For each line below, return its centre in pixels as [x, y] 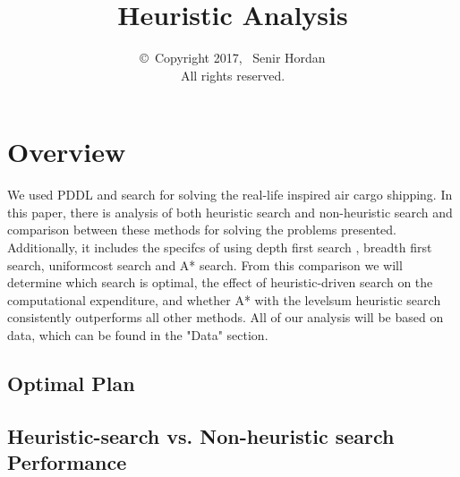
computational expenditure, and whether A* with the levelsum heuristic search [224, 299]
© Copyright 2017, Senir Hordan [233, 58]
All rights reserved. [233, 75]
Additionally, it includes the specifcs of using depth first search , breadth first [220, 247]
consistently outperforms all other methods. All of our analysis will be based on [226, 317]
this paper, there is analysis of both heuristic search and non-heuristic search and [230, 212]
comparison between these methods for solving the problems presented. [202, 230]
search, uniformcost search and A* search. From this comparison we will [205, 264]
